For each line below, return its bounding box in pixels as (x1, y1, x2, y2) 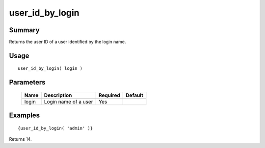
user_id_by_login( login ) (18, 66, 83, 71)
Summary (9, 26, 40, 34)
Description (44, 92, 72, 99)
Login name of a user (44, 98, 93, 105)
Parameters (9, 78, 46, 86)
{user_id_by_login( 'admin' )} (18, 125, 93, 131)
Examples (9, 111, 40, 120)
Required (98, 92, 120, 99)
